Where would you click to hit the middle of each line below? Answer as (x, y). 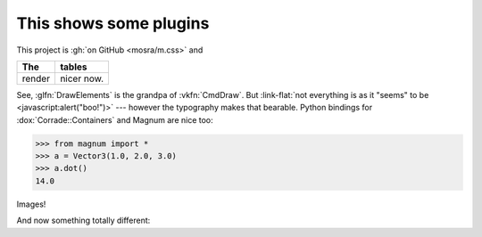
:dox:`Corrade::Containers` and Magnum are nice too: (115, 119)
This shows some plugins (113, 23)
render (36, 78)
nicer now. (82, 78)
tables (74, 67)
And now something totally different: (83, 221)
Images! (31, 204)
